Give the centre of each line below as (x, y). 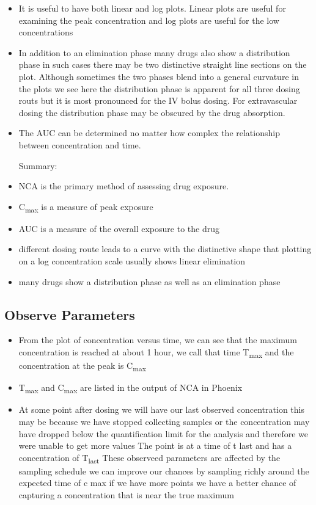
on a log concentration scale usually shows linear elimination (132, 261)
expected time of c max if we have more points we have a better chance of (157, 483)
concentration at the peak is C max (82, 366)
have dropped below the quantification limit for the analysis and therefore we (164, 433)
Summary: (38, 165)
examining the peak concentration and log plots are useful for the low (149, 20)
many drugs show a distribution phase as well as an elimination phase (149, 281)
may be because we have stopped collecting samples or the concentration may (164, 421)
